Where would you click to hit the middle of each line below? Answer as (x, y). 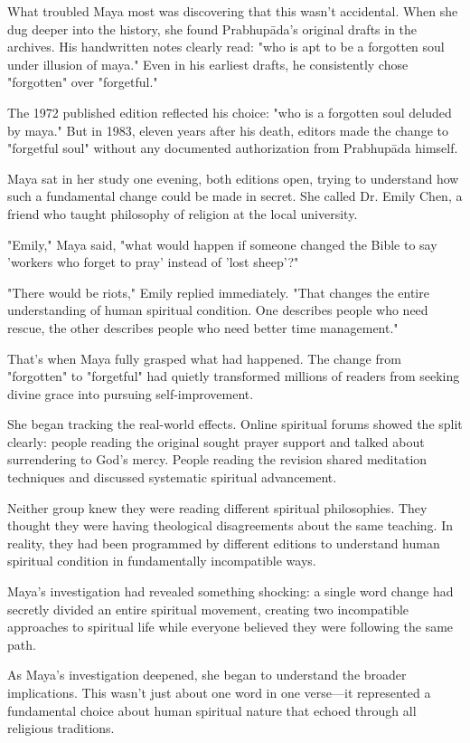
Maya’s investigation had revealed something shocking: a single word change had (230, 591)
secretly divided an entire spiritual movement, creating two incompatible (208, 609)
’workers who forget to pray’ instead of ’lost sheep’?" (153, 262)
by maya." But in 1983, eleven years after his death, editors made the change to (228, 130)
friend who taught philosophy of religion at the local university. (183, 213)
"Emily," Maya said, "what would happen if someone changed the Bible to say (222, 244)
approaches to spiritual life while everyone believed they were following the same (230, 627)
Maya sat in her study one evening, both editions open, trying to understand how (233, 178)
